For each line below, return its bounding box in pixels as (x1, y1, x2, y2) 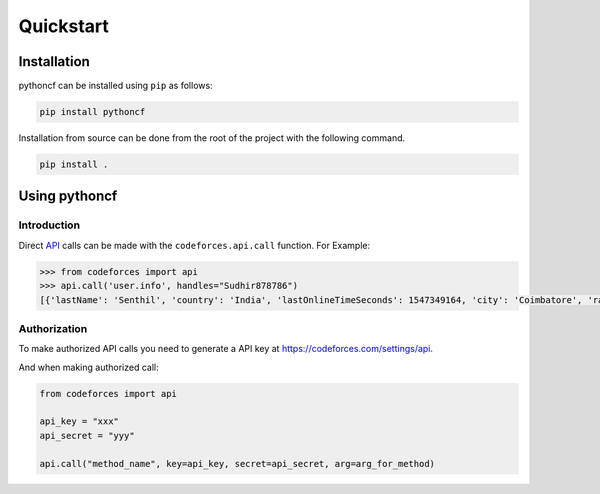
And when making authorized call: (18, 361, 159, 373)
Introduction (18, 218, 80, 232)
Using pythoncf (18, 188, 118, 205)
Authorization (18, 321, 88, 335)
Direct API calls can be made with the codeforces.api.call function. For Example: (18, 239, 371, 251)
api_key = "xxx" (39, 416, 120, 427)
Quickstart (18, 15, 110, 37)
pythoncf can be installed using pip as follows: (18, 80, 214, 92)
